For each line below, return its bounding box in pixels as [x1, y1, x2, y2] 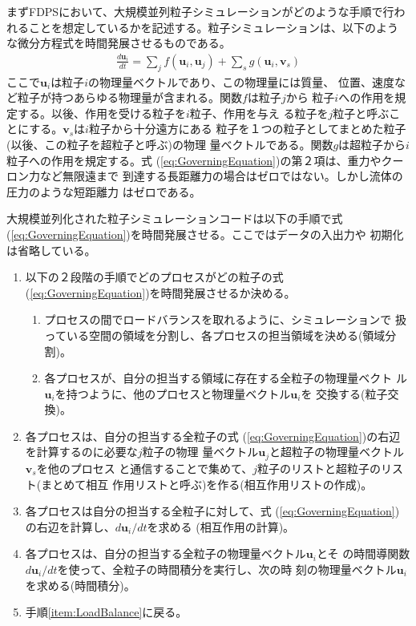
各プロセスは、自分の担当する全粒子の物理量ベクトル [25, 545, 306, 562]
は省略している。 [6, 241, 96, 258]
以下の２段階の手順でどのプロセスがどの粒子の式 [25, 269, 284, 285]
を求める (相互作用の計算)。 [147, 518, 295, 535]
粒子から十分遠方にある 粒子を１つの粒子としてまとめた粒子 [88, 120, 406, 137]
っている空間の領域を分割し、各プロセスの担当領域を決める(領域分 [44, 326, 397, 343]
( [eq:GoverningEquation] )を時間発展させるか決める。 [25, 284, 296, 301]
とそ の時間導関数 [316, 545, 410, 562]
